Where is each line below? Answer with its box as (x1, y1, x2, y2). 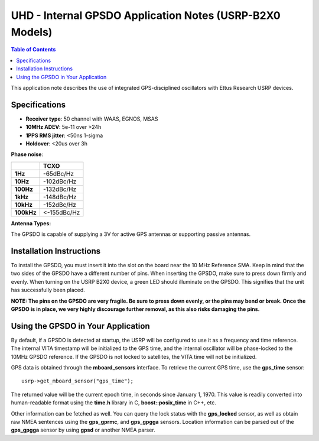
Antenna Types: (11, 219, 51, 227)
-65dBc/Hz (43, 169, 74, 177)
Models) (11, 25, 53, 38)
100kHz (14, 208, 37, 216)
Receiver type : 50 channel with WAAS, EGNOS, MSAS (25, 115, 158, 122)
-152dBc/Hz (43, 200, 77, 209)
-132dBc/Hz (43, 185, 77, 193)
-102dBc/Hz (43, 177, 77, 186)
